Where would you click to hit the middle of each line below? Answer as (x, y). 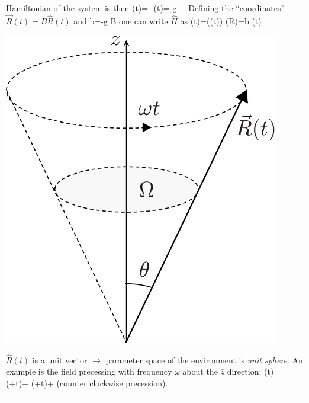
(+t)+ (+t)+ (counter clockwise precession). (87, 383)
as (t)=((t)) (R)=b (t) (221, 20)
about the (200, 371)
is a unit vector (60, 359)
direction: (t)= (254, 371)
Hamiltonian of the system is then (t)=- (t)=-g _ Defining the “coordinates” (146, 8)
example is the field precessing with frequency (89, 371)
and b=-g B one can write (121, 20)
